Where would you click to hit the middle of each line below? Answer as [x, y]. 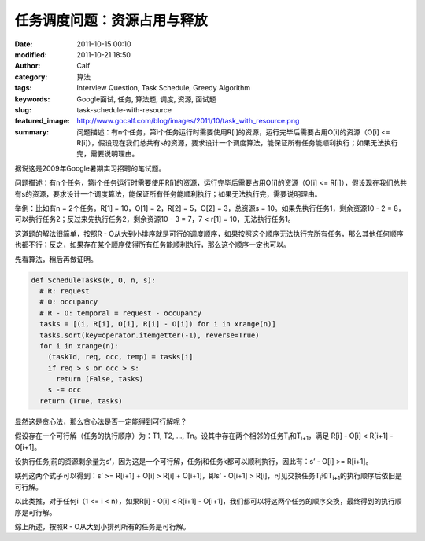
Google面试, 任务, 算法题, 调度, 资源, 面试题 [146, 99]
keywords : [32, 99]
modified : [31, 54]
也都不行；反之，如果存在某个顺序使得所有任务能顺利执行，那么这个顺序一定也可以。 [152, 245]
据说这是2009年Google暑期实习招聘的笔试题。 [90, 168]
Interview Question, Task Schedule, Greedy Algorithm [164, 88]
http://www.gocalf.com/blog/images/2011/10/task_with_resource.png [188, 121]
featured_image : [42, 121]
